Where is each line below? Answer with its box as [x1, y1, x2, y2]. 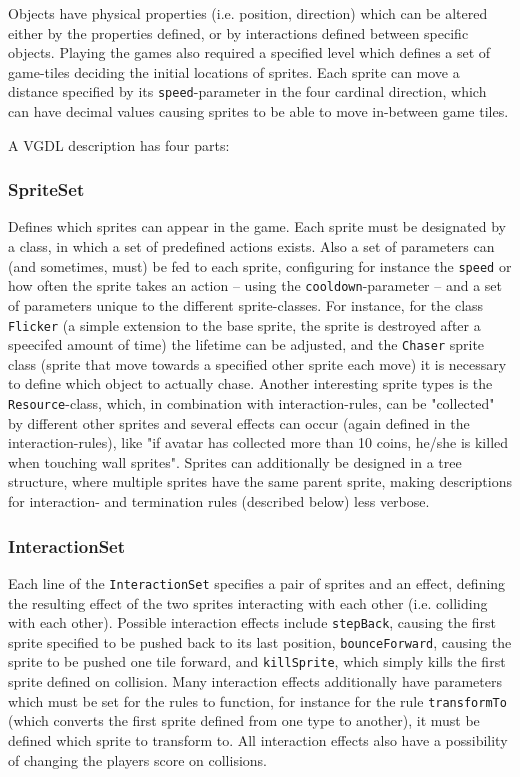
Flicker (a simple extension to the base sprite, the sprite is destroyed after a [8, 314, 481, 335]
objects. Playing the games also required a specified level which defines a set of [8, 42, 491, 63]
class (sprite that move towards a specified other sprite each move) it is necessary [8, 353, 507, 374]
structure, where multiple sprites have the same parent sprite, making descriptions [8, 471, 513, 492]
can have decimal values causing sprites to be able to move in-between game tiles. [8, 101, 509, 122]
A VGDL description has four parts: [8, 134, 230, 155]
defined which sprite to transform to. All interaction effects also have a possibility [8, 729, 508, 750]
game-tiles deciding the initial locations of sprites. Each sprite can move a [8, 61, 460, 82]
